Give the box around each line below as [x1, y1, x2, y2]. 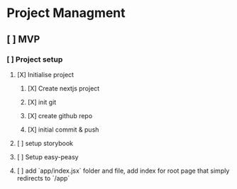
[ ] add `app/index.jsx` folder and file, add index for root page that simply [16, 166, 230, 175]
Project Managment [6, 5, 126, 21]
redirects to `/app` [16, 173, 70, 182]
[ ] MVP [6, 33, 40, 45]
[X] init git [27, 98, 57, 106]
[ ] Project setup [6, 55, 63, 64]
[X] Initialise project [16, 70, 75, 79]
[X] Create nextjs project [27, 84, 100, 93]
